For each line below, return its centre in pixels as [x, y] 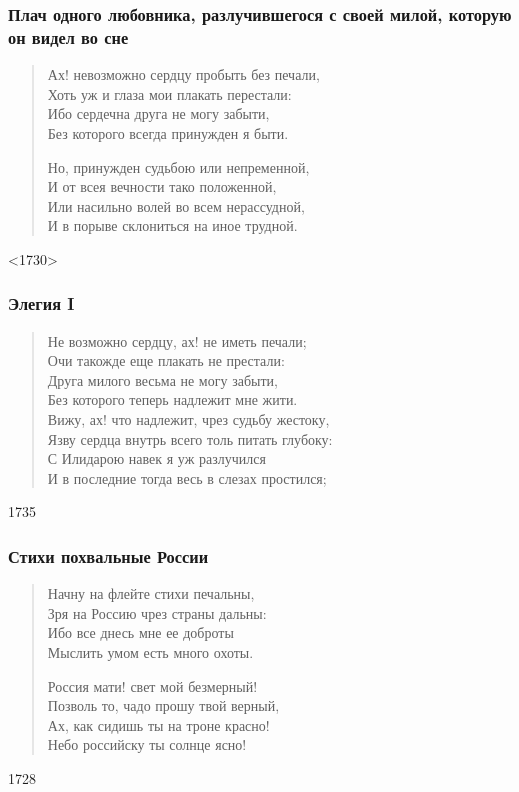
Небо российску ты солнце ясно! [147, 744]
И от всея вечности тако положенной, [162, 186]
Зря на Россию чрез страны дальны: [157, 612]
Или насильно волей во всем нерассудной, [176, 205]
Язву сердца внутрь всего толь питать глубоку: [190, 438]
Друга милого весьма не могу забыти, [162, 379]
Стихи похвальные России [108, 555]
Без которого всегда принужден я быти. [168, 132]
